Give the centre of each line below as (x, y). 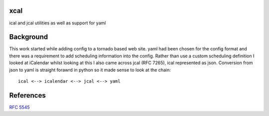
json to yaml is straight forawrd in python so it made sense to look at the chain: (90, 70)
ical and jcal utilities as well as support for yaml (58, 23)
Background (29, 37)
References (27, 95)
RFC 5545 (19, 107)
